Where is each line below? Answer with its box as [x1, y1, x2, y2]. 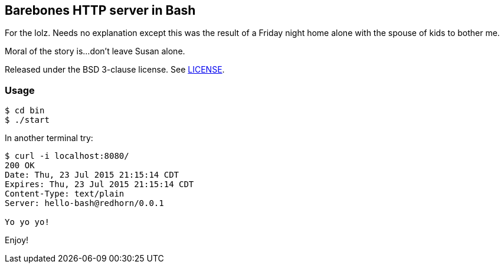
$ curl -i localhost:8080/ [5, 151, 129, 161]
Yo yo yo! [5, 217, 50, 227]
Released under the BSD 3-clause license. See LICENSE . [5, 64, 225, 75]
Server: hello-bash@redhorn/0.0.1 [5, 198, 164, 208]
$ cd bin [5, 106, 45, 116]
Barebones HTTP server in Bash [5, 3, 196, 18]
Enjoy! [5, 235, 29, 246]
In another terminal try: [5, 133, 93, 143]
